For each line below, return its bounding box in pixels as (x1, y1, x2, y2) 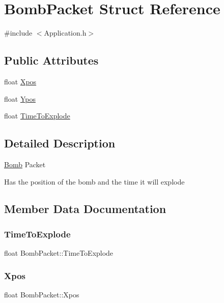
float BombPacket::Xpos (4, 289, 79, 299)
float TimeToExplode (4, 110, 70, 121)
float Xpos (4, 76, 37, 86)
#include (4, 27, 33, 38)
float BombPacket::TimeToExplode (4, 248, 114, 258)
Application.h (44, 27, 87, 38)
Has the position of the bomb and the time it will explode (4, 176, 185, 187)
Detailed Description (4, 135, 116, 151)
